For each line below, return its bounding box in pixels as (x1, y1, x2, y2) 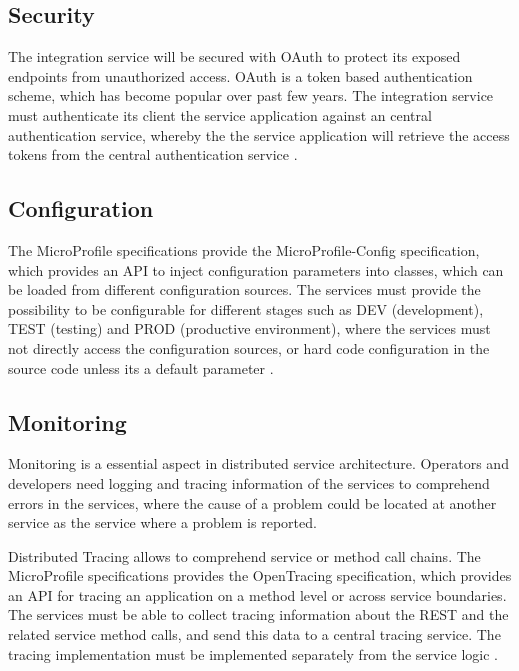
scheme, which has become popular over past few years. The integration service (8, 85, 494, 106)
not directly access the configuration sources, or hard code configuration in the (8, 337, 490, 358)
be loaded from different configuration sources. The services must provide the (8, 279, 481, 300)
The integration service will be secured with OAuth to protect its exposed (8, 46, 461, 67)
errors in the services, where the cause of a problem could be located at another (8, 492, 497, 513)
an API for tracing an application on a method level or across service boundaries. (8, 584, 507, 605)
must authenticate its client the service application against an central (8, 104, 432, 125)
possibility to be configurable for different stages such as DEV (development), (8, 298, 484, 319)
